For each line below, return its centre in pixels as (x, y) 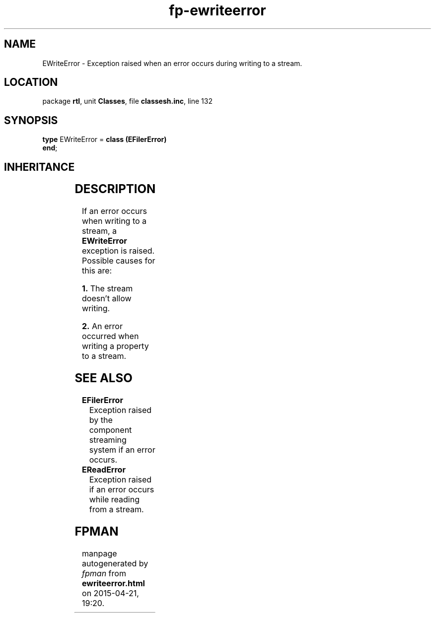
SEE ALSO (104, 378)
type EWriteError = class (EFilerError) (105, 139)
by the (101, 420)
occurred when (110, 336)
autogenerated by (115, 563)
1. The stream (108, 289)
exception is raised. (118, 251)
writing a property (115, 346)
